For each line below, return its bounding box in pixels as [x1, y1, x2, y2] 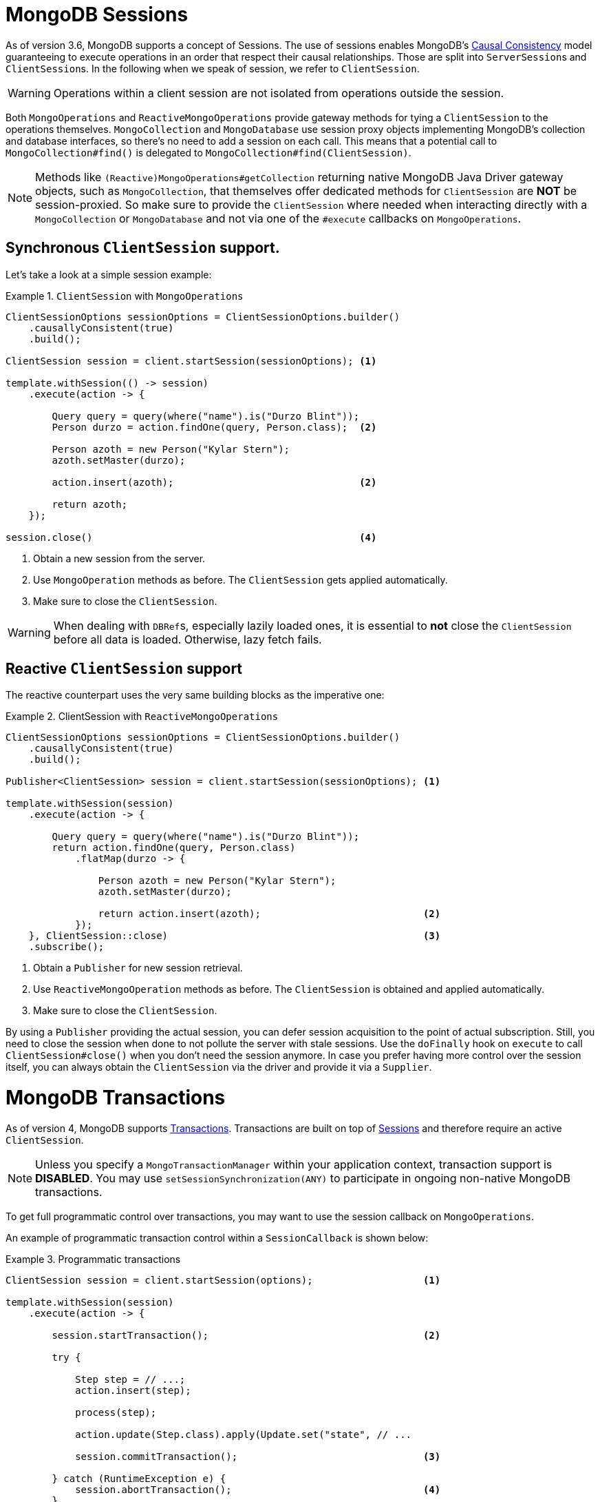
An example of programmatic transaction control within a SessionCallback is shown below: [6, 1231, 429, 1244]
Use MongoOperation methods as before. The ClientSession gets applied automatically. [33, 573, 448, 586]
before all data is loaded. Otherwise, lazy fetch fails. [53, 632, 322, 646]
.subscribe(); [28, 941, 105, 953]
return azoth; [52, 498, 128, 510]
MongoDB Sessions [6, 3, 189, 26]
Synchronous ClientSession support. [6, 239, 280, 257]
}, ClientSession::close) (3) [28, 930, 441, 942]
